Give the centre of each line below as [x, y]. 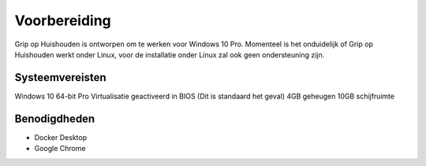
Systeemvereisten [60, 77]
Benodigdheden [55, 118]
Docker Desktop [60, 137]
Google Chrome [60, 149]
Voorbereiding [63, 20]
